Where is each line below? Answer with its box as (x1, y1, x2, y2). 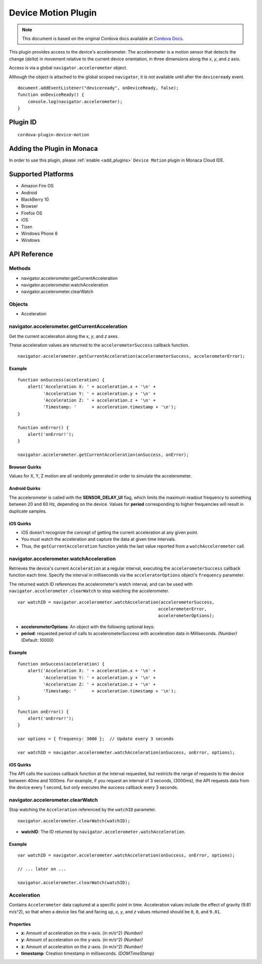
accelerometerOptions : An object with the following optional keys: (21, 623, 155, 630)
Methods (9, 265, 31, 272)
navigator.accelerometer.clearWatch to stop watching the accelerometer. (9, 588, 169, 594)
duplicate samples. (9, 508, 47, 514)
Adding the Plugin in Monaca (9, 145, 98, 153)
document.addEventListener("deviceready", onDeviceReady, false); (17, 85, 179, 91)
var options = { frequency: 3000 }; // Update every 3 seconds (17, 736, 174, 742)
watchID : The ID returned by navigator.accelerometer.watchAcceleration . (21, 829, 186, 835)
